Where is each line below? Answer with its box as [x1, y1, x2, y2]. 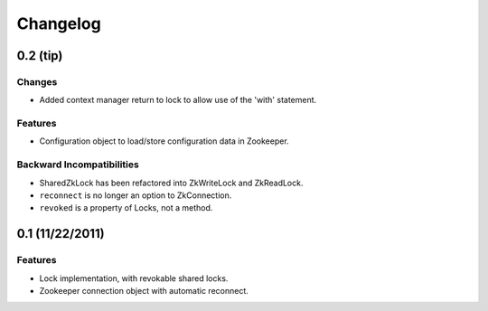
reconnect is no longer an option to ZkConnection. [39, 190, 232, 201]
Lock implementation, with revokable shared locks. [39, 272, 229, 284]
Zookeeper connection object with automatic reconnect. [39, 285, 249, 296]
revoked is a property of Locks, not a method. [39, 203, 213, 213]
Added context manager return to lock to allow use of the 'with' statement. [39, 95, 317, 106]
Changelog [16, 14, 101, 33]
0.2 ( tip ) [16, 48, 63, 63]
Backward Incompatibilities [16, 158, 139, 171]
